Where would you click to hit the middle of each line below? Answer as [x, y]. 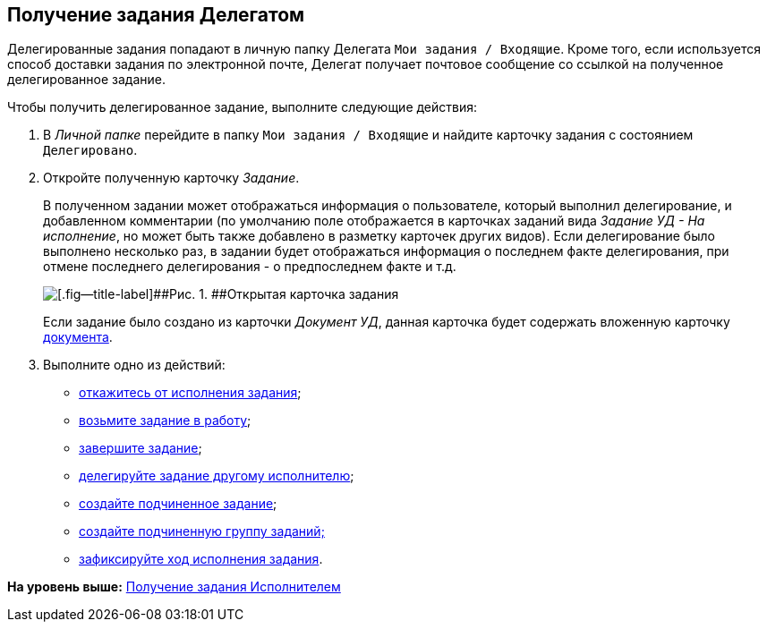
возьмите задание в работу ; [165, 421]
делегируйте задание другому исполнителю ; [217, 476]
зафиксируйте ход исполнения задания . [201, 559]
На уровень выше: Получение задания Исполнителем [174, 587]
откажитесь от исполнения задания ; [190, 393]
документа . [78, 337]
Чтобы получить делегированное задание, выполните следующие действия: [243, 107]
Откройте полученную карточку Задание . [171, 178]
